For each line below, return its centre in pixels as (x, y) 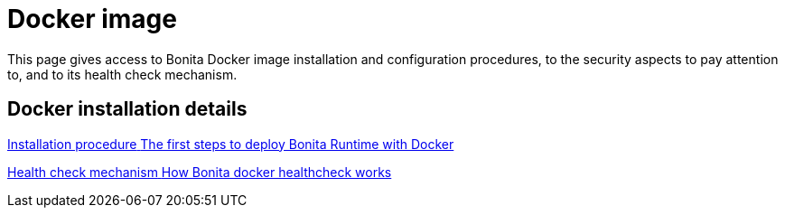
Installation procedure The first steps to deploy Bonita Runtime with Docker (231, 144)
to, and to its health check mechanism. (122, 74)
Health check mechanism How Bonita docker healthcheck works (200, 172)
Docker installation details (127, 109)
